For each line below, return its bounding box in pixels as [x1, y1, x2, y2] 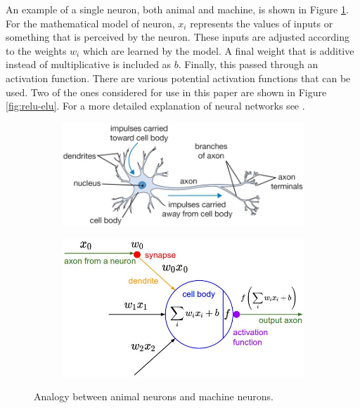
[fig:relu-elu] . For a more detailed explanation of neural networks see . [6, 98, 305, 113]
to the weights [6, 43, 67, 58]
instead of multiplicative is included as [6, 57, 172, 72]
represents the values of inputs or [190, 15, 333, 30]
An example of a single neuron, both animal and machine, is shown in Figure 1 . [6, 2, 349, 16]
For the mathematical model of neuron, [6, 15, 175, 30]
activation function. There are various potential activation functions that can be [6, 70, 351, 85]
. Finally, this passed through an [178, 57, 319, 72]
